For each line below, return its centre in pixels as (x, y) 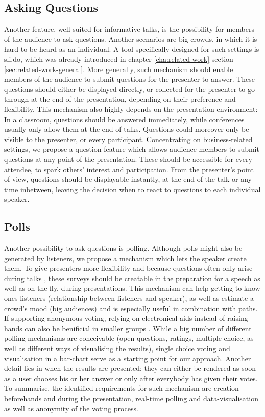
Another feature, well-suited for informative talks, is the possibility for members (129, 29)
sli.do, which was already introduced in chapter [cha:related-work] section (119, 59)
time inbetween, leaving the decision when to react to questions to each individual (132, 189)
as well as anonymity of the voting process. (71, 408)
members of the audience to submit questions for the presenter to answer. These (130, 79)
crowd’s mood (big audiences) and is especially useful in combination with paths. (131, 308)
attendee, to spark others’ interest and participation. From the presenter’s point (129, 169)
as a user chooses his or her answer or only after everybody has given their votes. (131, 378)
